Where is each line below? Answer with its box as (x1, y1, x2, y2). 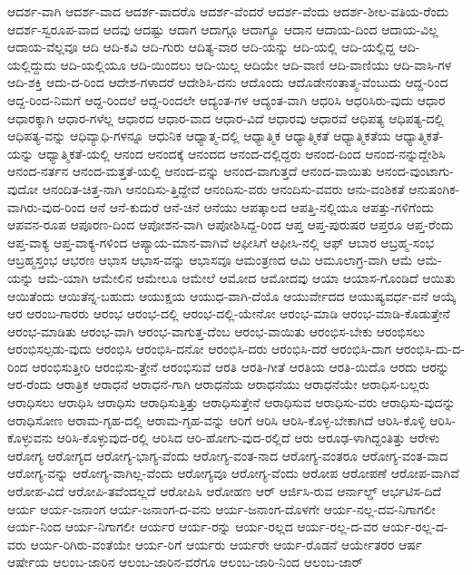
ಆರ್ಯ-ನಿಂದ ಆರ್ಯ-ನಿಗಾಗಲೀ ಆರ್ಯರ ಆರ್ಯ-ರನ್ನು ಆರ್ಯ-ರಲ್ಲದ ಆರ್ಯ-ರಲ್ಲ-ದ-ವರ (7, 517, 379, 536)
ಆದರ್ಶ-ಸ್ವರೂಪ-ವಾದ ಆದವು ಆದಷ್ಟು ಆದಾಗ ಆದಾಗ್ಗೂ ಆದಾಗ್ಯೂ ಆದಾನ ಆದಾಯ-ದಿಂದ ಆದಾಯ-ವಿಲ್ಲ (7, 19, 438, 38)
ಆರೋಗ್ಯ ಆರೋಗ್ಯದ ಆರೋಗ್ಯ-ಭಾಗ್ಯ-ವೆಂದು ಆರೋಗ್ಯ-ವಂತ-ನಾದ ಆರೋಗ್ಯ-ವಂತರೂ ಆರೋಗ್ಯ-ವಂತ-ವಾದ (7, 445, 448, 464)
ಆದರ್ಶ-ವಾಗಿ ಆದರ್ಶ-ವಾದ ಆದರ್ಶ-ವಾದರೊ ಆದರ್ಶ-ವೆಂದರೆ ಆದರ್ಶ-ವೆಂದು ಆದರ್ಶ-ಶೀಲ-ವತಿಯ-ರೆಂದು (7, 2, 449, 20)
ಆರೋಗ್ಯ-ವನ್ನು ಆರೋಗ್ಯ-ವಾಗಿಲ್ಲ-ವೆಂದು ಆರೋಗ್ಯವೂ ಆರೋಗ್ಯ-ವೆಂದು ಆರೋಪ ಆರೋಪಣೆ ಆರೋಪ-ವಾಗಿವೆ (7, 463, 459, 482)
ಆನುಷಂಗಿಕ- (408, 179, 460, 198)
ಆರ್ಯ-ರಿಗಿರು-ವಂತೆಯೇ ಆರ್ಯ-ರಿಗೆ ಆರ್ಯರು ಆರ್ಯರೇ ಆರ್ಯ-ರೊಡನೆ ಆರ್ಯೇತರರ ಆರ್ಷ (30, 534, 423, 553)
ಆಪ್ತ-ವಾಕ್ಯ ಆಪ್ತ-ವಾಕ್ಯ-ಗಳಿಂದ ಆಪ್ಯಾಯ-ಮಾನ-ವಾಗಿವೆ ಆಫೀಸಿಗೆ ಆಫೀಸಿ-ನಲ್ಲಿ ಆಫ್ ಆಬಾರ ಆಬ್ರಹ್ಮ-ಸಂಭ (7, 232, 435, 251)
